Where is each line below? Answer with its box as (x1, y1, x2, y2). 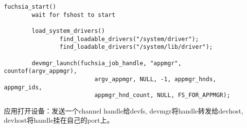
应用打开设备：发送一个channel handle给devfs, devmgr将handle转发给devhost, (4, 105, 244, 115)
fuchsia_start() (4, 3, 56, 10)
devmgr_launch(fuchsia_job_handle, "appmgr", (32, 59, 182, 67)
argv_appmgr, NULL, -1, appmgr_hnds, (94, 75, 216, 83)
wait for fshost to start (32, 11, 116, 18)
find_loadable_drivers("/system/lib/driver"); (59, 43, 213, 51)
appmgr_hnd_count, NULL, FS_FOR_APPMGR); (94, 92, 230, 99)
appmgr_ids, (4, 84, 42, 91)
